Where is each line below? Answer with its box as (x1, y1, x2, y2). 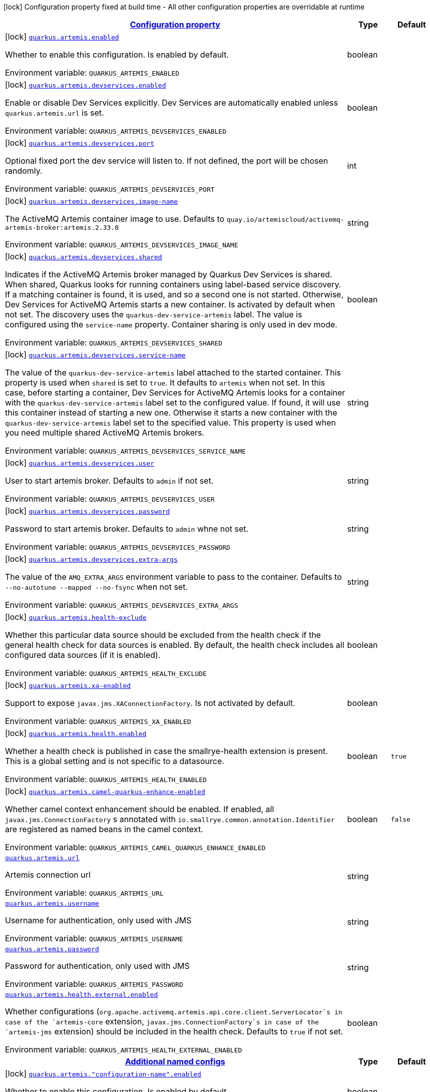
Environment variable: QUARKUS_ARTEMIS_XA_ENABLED (5, 716, 191, 726)
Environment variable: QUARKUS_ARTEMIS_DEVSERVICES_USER (5, 494, 215, 504)
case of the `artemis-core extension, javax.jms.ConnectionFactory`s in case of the (5, 1016, 319, 1026)
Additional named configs (125, 1056, 225, 1066)
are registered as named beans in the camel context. (5, 824, 203, 834)
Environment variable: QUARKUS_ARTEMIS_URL (5, 888, 164, 898)
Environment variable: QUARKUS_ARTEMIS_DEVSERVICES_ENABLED (5, 126, 227, 136)
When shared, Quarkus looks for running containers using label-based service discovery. (5, 279, 341, 289)
